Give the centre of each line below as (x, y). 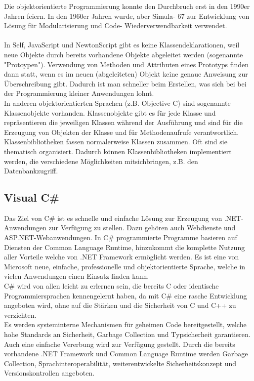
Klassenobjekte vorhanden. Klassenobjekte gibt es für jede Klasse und (110, 112)
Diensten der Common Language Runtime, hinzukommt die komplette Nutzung (125, 247)
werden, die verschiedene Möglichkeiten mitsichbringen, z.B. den (101, 161)
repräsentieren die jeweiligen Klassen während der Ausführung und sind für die (123, 122)
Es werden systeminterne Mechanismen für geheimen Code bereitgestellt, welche (125, 324)
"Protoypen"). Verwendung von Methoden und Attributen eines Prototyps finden (127, 64)
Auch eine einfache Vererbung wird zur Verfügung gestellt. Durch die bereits (120, 344)
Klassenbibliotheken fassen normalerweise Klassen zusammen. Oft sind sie (116, 142)
